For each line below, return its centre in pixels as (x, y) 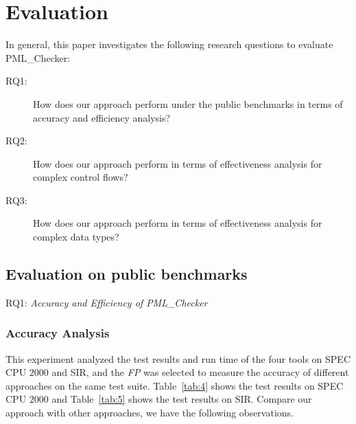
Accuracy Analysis (58, 333)
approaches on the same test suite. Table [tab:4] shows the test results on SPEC (175, 385)
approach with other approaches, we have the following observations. (150, 413)
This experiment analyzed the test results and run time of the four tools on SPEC (178, 358)
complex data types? (76, 237)
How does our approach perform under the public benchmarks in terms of (188, 103)
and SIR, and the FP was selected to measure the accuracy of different (200, 372)
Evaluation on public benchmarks (127, 274)
